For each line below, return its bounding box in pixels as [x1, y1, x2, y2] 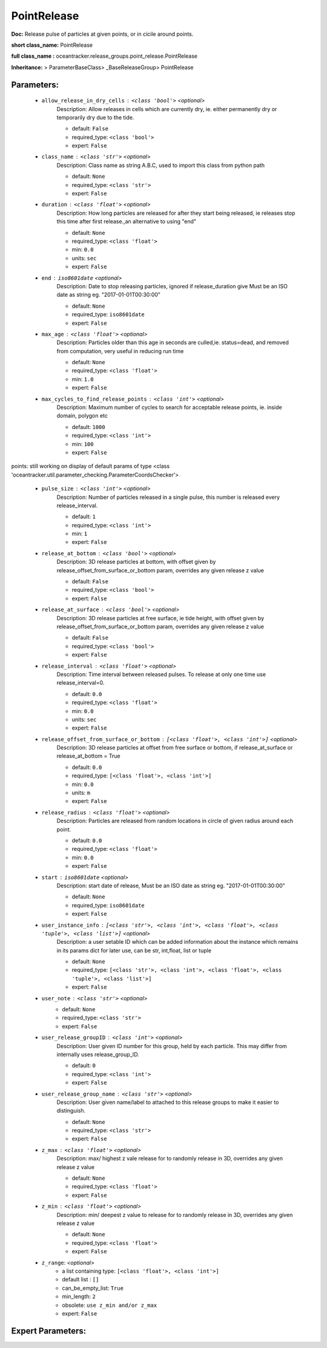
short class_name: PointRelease [11, 41, 93, 49]
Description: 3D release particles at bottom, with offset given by [56, 558, 216, 566]
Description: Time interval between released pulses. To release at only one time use [56, 671, 266, 678]
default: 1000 [71, 423, 105, 430]
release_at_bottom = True [56, 753, 121, 760]
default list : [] [62, 1276, 99, 1283]
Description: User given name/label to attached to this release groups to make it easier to [56, 1099, 279, 1106]
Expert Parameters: [11, 1326, 87, 1336]
